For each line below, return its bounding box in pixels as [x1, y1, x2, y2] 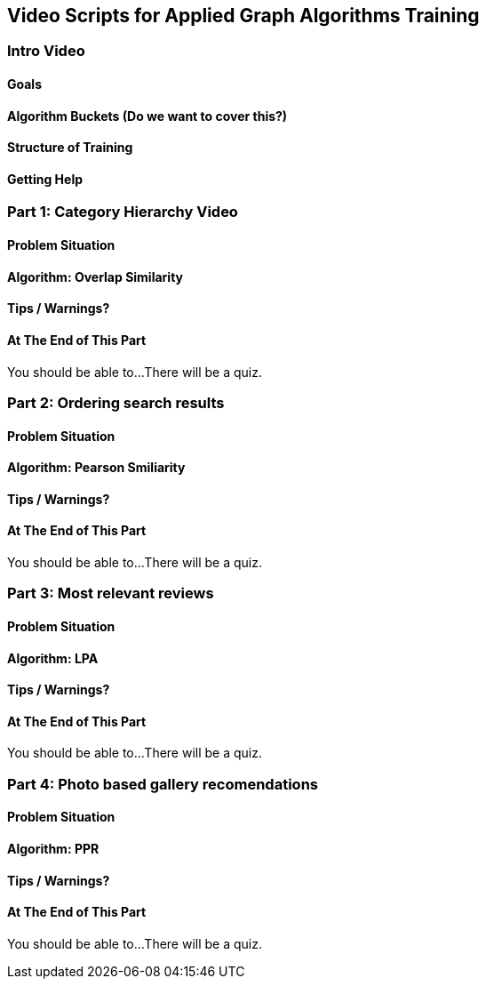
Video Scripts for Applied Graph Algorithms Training [7, 4, 480, 27]
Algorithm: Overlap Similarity [7, 269, 184, 285]
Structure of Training [7, 140, 133, 156]
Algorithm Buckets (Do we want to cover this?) [7, 108, 288, 124]
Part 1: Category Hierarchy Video [7, 203, 238, 221]
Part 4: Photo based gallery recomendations [7, 774, 318, 793]
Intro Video [7, 42, 85, 60]
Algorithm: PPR [7, 840, 100, 856]
